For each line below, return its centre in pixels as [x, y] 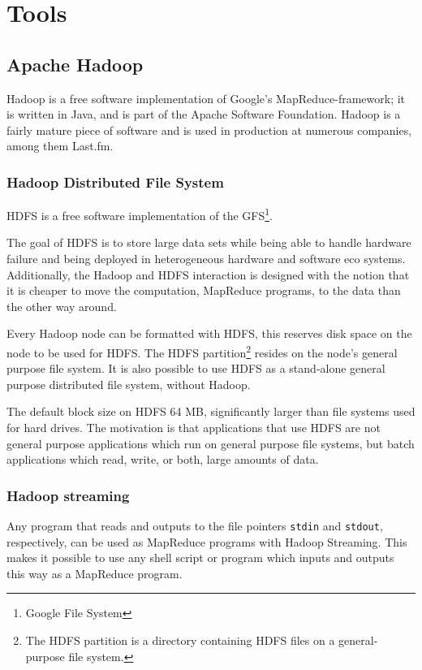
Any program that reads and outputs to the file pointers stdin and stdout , [195, 526]
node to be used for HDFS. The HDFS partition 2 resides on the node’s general [202, 351]
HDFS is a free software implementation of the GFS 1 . [140, 214]
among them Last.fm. [60, 146]
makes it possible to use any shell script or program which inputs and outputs [200, 558]
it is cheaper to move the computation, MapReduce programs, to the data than [204, 290]
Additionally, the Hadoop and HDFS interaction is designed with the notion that [208, 274]
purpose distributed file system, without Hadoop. [129, 384]
